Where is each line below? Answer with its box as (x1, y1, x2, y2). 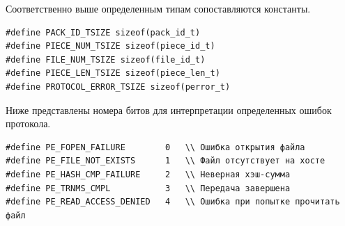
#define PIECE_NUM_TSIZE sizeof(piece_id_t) (6, 41, 215, 51)
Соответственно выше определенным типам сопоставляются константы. (6, 1, 311, 15)
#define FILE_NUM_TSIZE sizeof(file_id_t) (6, 54, 206, 65)
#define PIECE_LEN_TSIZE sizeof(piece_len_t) (6, 68, 220, 79)
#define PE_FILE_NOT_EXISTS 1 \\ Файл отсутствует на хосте (6, 156, 325, 166)
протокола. (6, 116, 51, 131)
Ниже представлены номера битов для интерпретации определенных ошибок (6, 102, 332, 117)
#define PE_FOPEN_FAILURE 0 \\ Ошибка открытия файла (6, 142, 305, 152)
